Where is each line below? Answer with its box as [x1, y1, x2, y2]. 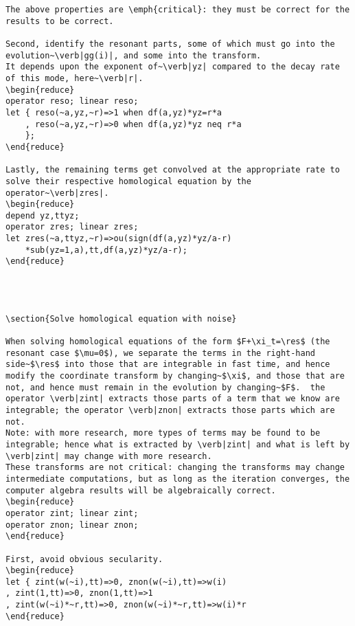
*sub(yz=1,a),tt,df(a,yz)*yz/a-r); [25, 245, 187, 255]
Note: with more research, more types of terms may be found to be [5, 428, 321, 438]
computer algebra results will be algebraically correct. [5, 485, 276, 495]
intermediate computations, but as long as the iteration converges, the [5, 473, 350, 484]
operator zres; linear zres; [5, 222, 139, 232]
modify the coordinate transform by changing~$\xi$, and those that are [5, 371, 345, 381]
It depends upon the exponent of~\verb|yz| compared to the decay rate [5, 62, 340, 72]
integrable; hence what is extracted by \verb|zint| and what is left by [5, 439, 350, 449]
